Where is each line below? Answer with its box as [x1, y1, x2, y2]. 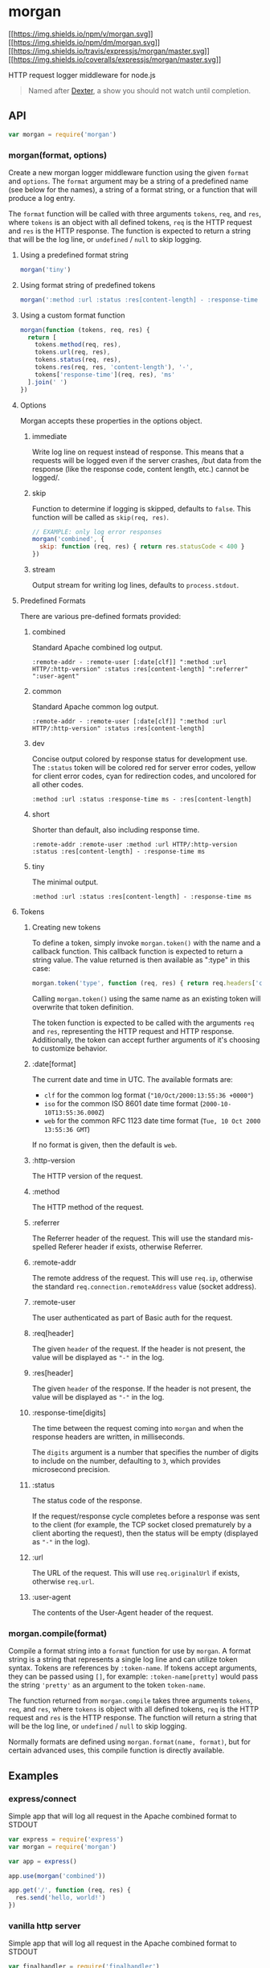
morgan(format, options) [8, 150, 107, 161]
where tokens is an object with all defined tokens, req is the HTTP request [8, 217, 252, 227]
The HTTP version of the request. [31, 1171, 143, 1180]
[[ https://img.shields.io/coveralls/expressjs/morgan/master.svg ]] [8, 55, 222, 64]
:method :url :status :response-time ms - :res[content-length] [31, 795, 252, 804]
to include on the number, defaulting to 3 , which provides [31, 1456, 221, 1466]
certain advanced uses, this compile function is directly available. [8, 1745, 225, 1755]
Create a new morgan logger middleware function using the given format [8, 167, 249, 177]
